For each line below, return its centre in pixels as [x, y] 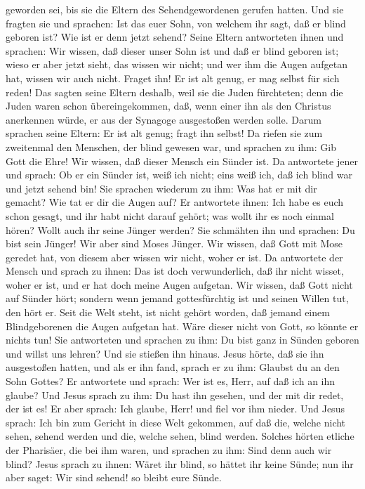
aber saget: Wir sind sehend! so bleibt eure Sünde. [114, 477]
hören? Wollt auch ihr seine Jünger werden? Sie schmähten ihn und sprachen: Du [180, 229]
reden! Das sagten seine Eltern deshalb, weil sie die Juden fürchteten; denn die [174, 92]
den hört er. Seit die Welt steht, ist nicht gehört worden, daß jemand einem [168, 312]
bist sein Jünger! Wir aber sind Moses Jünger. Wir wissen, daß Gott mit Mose [174, 243]
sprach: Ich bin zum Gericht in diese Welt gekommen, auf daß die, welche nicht [176, 422]
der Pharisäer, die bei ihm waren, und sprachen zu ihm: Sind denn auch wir [169, 450]
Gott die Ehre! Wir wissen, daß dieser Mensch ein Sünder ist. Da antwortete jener [182, 161]
